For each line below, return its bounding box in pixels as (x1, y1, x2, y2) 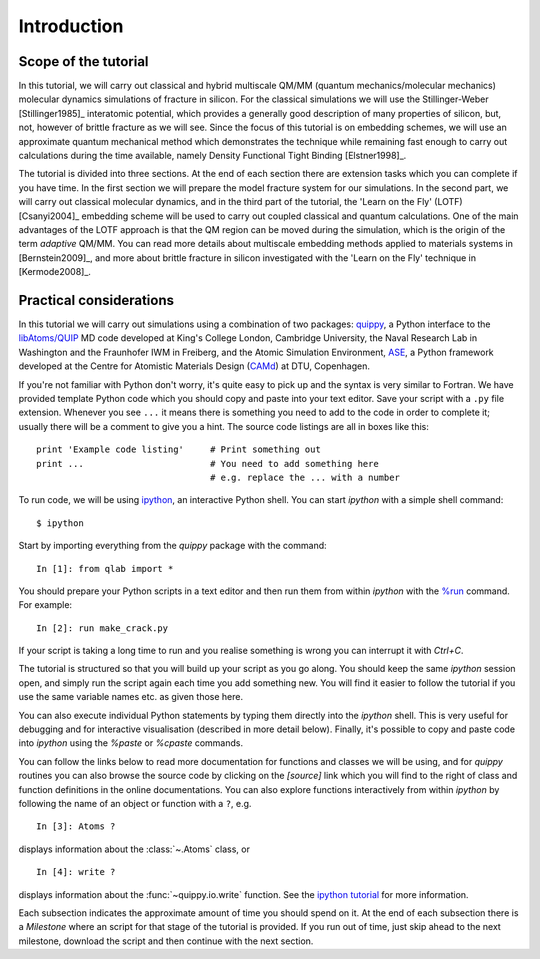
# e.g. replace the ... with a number (210, 471, 400, 483)
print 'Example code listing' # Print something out (36, 444, 322, 455)
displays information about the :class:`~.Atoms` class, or (18, 843, 250, 855)
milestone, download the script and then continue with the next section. (18, 935, 314, 947)
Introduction (18, 15, 124, 37)
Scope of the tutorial (18, 53, 149, 70)
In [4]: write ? (36, 866, 116, 878)
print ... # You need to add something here (36, 458, 379, 469)
